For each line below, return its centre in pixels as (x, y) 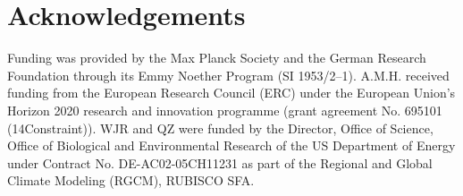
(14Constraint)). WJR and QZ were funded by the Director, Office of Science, (220, 128)
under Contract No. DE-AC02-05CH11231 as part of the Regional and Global (220, 162)
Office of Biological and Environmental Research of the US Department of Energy (231, 145)
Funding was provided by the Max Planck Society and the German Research (217, 58)
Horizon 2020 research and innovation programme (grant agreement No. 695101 (225, 110)
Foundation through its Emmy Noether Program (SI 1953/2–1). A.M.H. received (228, 75)
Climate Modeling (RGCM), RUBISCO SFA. (131, 180)
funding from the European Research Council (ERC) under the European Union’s (231, 93)
